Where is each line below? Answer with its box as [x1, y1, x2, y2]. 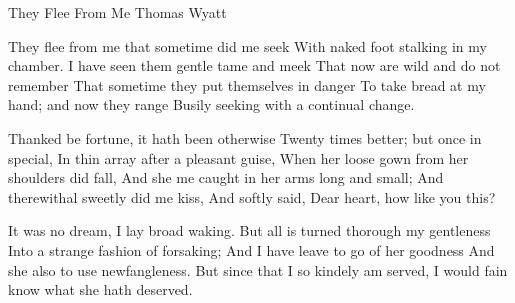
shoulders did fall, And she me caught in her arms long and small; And [8, 167, 444, 188]
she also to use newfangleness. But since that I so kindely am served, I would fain [8, 259, 508, 280]
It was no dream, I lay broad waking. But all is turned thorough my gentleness [8, 220, 491, 241]
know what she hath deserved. [8, 279, 193, 300]
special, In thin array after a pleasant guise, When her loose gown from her [8, 147, 469, 168]
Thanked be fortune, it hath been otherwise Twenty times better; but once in [8, 127, 482, 148]
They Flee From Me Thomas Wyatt [8, 2, 227, 22]
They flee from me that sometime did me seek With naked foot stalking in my [8, 35, 487, 56]
